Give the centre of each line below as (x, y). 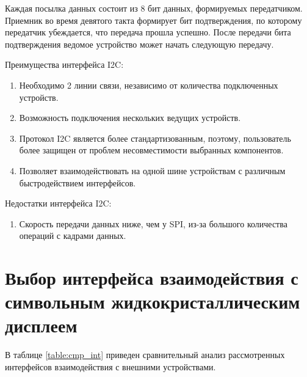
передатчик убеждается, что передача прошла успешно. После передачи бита (148, 32)
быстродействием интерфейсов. (78, 182)
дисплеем (41, 325)
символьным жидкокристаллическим (153, 302)
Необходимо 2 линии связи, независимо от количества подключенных (149, 85)
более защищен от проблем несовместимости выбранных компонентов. (151, 150)
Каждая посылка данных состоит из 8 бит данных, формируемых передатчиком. (154, 8)
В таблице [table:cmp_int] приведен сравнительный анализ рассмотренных (145, 355)
